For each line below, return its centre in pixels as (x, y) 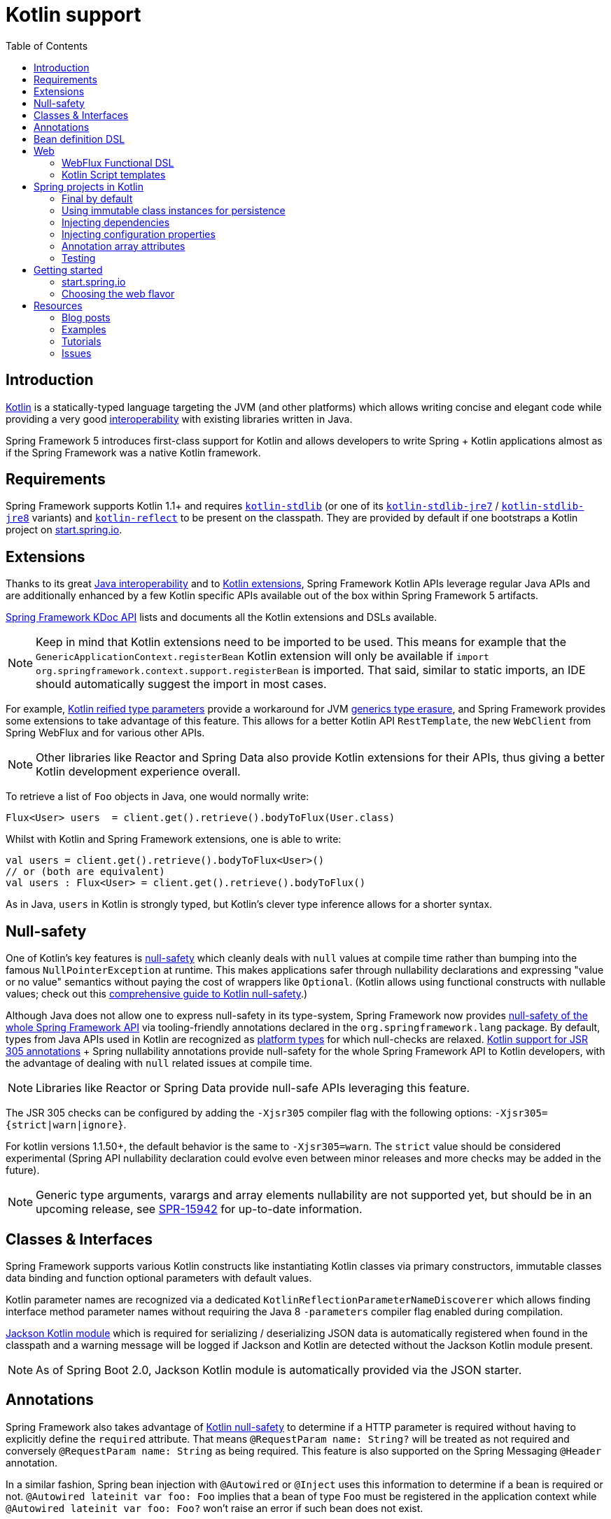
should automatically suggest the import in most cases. (181, 684)
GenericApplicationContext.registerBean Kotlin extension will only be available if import (262, 656)
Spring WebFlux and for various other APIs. (105, 733)
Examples (84, 329)
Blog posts (86, 317)
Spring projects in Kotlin (89, 186)
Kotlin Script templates (114, 174)
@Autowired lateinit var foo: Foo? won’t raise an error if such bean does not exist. (215, 1508)
